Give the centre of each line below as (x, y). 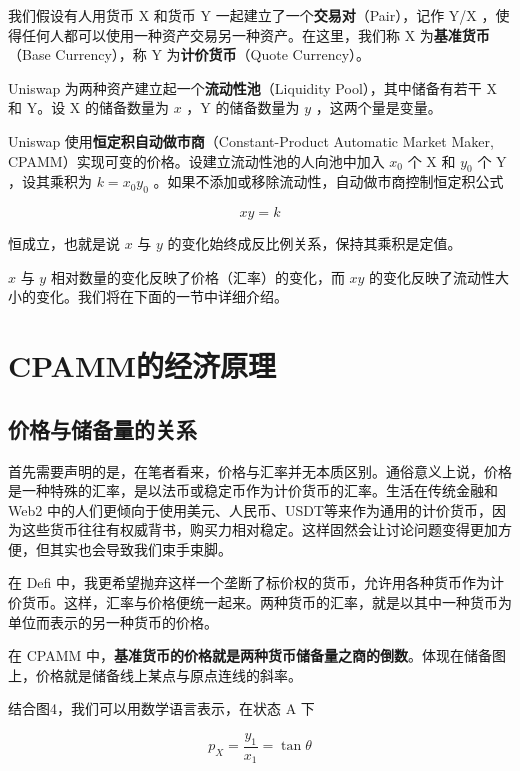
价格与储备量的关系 (102, 428)
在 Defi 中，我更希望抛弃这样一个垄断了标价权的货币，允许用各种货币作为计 (256, 582)
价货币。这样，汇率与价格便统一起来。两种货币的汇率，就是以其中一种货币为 (260, 602)
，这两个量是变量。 (378, 107)
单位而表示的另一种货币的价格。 (113, 621)
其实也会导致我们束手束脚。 (140, 548)
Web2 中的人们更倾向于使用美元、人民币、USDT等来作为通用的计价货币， (250, 509)
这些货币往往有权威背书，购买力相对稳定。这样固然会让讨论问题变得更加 (259, 529)
